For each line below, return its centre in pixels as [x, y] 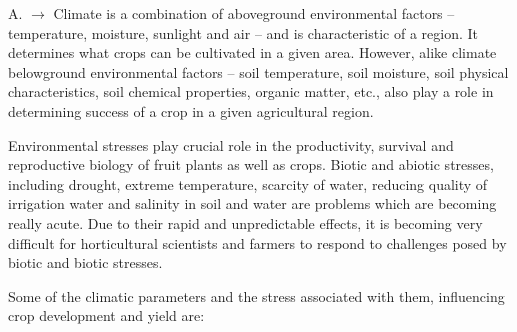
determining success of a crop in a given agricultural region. [191, 110]
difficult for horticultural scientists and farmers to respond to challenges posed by [257, 242]
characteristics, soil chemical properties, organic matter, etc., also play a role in [251, 91]
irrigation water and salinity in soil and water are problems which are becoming [252, 203]
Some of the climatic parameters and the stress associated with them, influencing [256, 295]
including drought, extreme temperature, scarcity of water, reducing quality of [248, 183]
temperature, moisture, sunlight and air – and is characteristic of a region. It [243, 32]
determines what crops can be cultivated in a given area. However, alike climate [252, 52]
